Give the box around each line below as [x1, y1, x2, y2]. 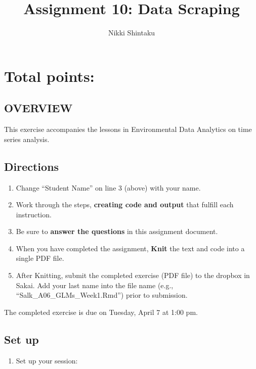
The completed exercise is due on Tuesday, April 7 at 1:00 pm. [4, 306, 198, 317]
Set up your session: [16, 355, 78, 365]
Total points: [4, 65, 95, 86]
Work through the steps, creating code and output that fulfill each [16, 199, 234, 210]
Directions [4, 158, 59, 174]
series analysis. [4, 133, 50, 144]
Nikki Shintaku [108, 27, 155, 38]
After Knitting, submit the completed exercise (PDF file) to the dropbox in [16, 270, 250, 281]
